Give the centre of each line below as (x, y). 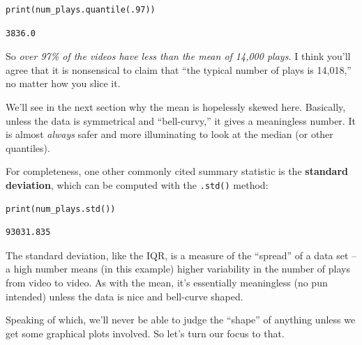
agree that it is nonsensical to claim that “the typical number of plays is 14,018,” (179, 69)
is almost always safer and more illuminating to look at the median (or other (169, 134)
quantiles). (28, 147)
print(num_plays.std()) (61, 209)
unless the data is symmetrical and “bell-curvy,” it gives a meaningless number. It (181, 120)
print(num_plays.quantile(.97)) (81, 10)
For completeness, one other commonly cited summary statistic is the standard (177, 171)
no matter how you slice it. (63, 83)
